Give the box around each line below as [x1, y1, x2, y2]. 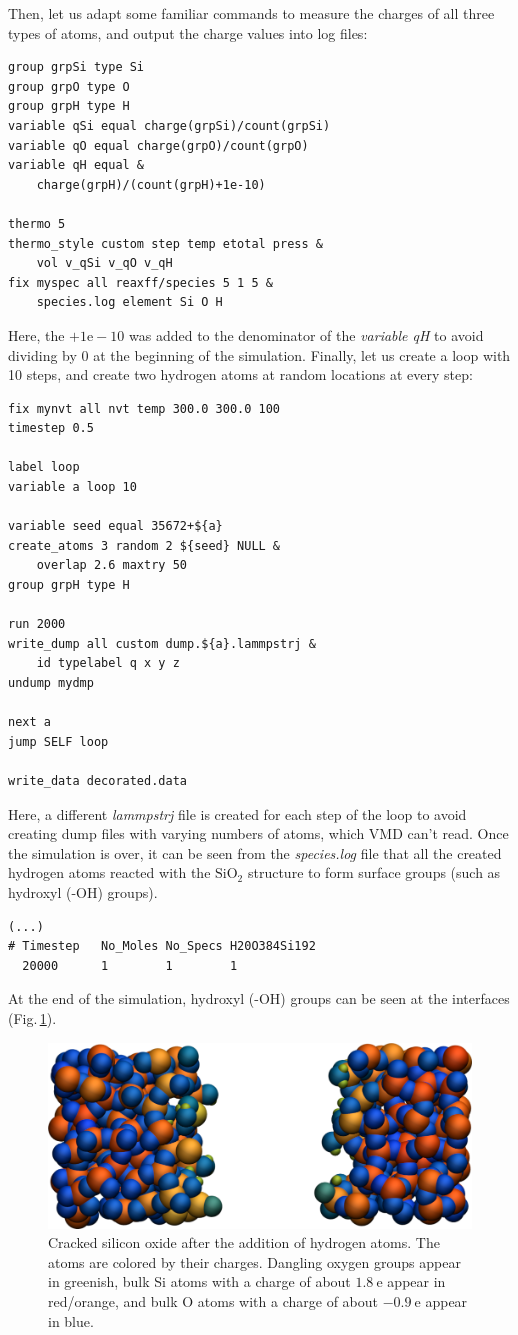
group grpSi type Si [8, 60, 145, 75]
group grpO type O [8, 79, 130, 94]
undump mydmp [8, 676, 94, 690]
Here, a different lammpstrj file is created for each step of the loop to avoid [8, 803, 467, 824]
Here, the [8, 324, 65, 345]
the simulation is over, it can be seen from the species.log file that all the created [8, 842, 502, 863]
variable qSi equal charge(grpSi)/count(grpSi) [8, 118, 331, 133]
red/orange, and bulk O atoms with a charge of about [48, 1291, 378, 1311]
